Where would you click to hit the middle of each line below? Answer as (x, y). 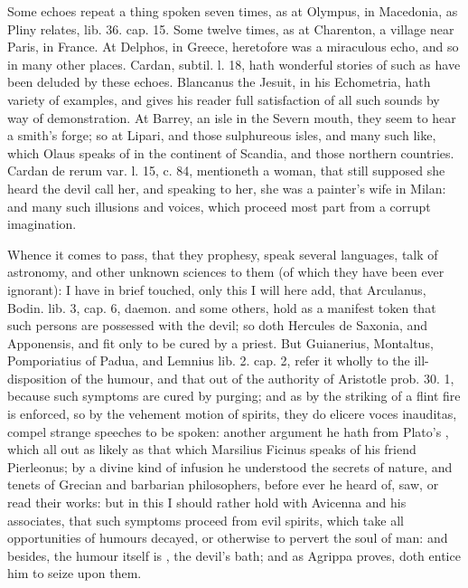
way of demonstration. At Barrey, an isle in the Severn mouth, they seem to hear (232, 117)
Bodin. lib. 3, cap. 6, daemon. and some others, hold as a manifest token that (222, 307)
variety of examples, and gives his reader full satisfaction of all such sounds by (224, 99)
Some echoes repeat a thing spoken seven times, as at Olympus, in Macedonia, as (233, 11)
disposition (37, 378)
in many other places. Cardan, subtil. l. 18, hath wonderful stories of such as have (234, 64)
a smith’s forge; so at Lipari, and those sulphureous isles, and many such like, (222, 135)
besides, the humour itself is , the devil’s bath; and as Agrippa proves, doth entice (234, 555)
